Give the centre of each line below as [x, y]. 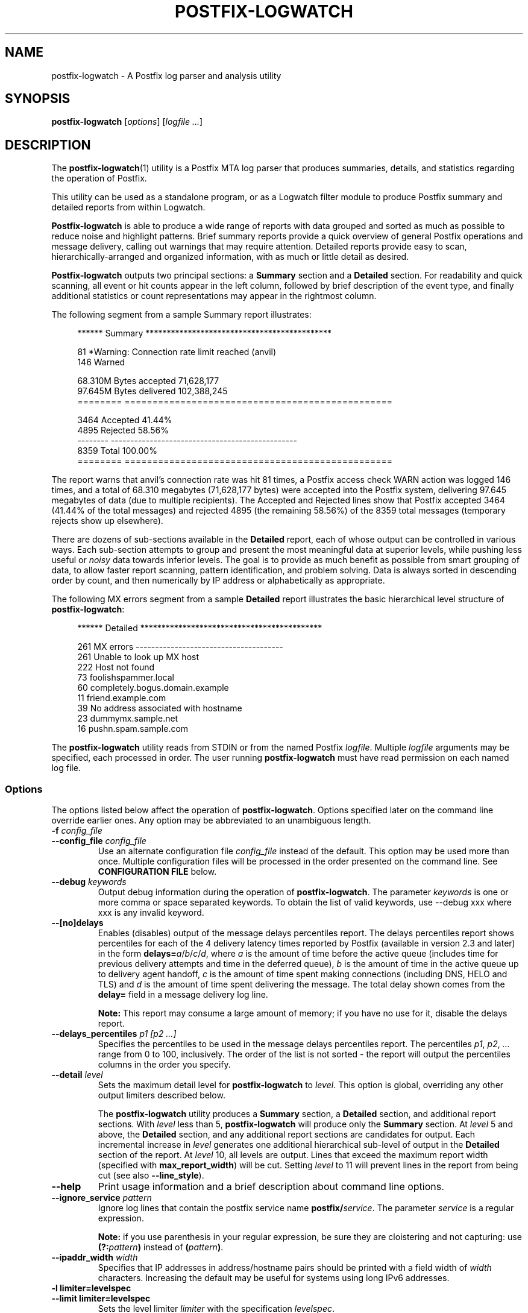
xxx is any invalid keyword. [151, 913]
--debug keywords [89, 882]
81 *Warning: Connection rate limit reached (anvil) [177, 352]
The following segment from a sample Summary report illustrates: [181, 315]
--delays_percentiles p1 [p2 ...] [114, 1034]
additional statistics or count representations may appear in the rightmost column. [214, 296]
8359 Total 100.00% [117, 451]
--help [66, 1187]
